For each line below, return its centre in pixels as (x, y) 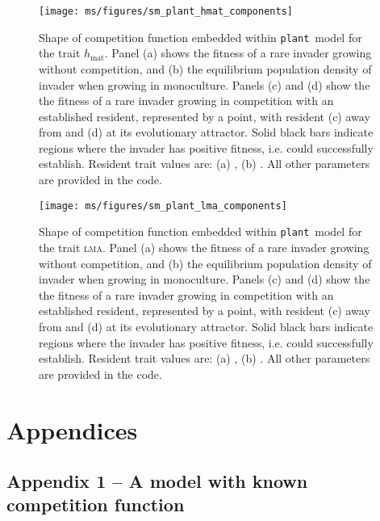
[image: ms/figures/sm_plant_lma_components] (163, 206)
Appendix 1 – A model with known (157, 481)
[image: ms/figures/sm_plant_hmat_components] (166, 11)
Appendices (72, 429)
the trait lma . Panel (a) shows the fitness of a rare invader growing (204, 247)
